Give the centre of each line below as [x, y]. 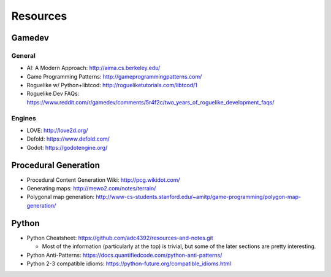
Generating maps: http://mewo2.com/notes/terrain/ [91, 189]
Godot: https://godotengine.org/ [67, 147]
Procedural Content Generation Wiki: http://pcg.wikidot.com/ [103, 180]
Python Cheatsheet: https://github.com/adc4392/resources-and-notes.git [120, 238]
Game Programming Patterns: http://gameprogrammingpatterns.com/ [114, 76]
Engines [24, 118]
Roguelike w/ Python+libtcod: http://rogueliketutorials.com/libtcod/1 [112, 85]
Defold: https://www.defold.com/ [68, 139]
